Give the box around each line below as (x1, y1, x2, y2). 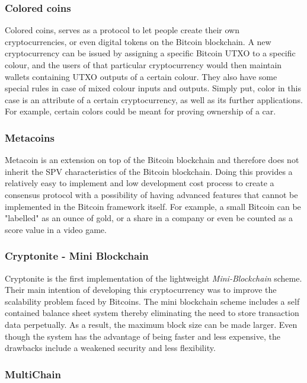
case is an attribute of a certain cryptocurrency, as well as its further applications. (5, 93, 303, 106)
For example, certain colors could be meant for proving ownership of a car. (5, 105, 276, 117)
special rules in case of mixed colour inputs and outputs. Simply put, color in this (5, 82, 301, 94)
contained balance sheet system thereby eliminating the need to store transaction (5, 307, 299, 319)
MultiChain (5, 366, 61, 381)
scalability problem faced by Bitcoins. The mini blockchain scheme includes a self (5, 295, 300, 307)
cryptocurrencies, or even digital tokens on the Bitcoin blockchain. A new (5, 35, 271, 47)
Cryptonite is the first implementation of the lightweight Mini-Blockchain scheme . (5, 272, 302, 284)
